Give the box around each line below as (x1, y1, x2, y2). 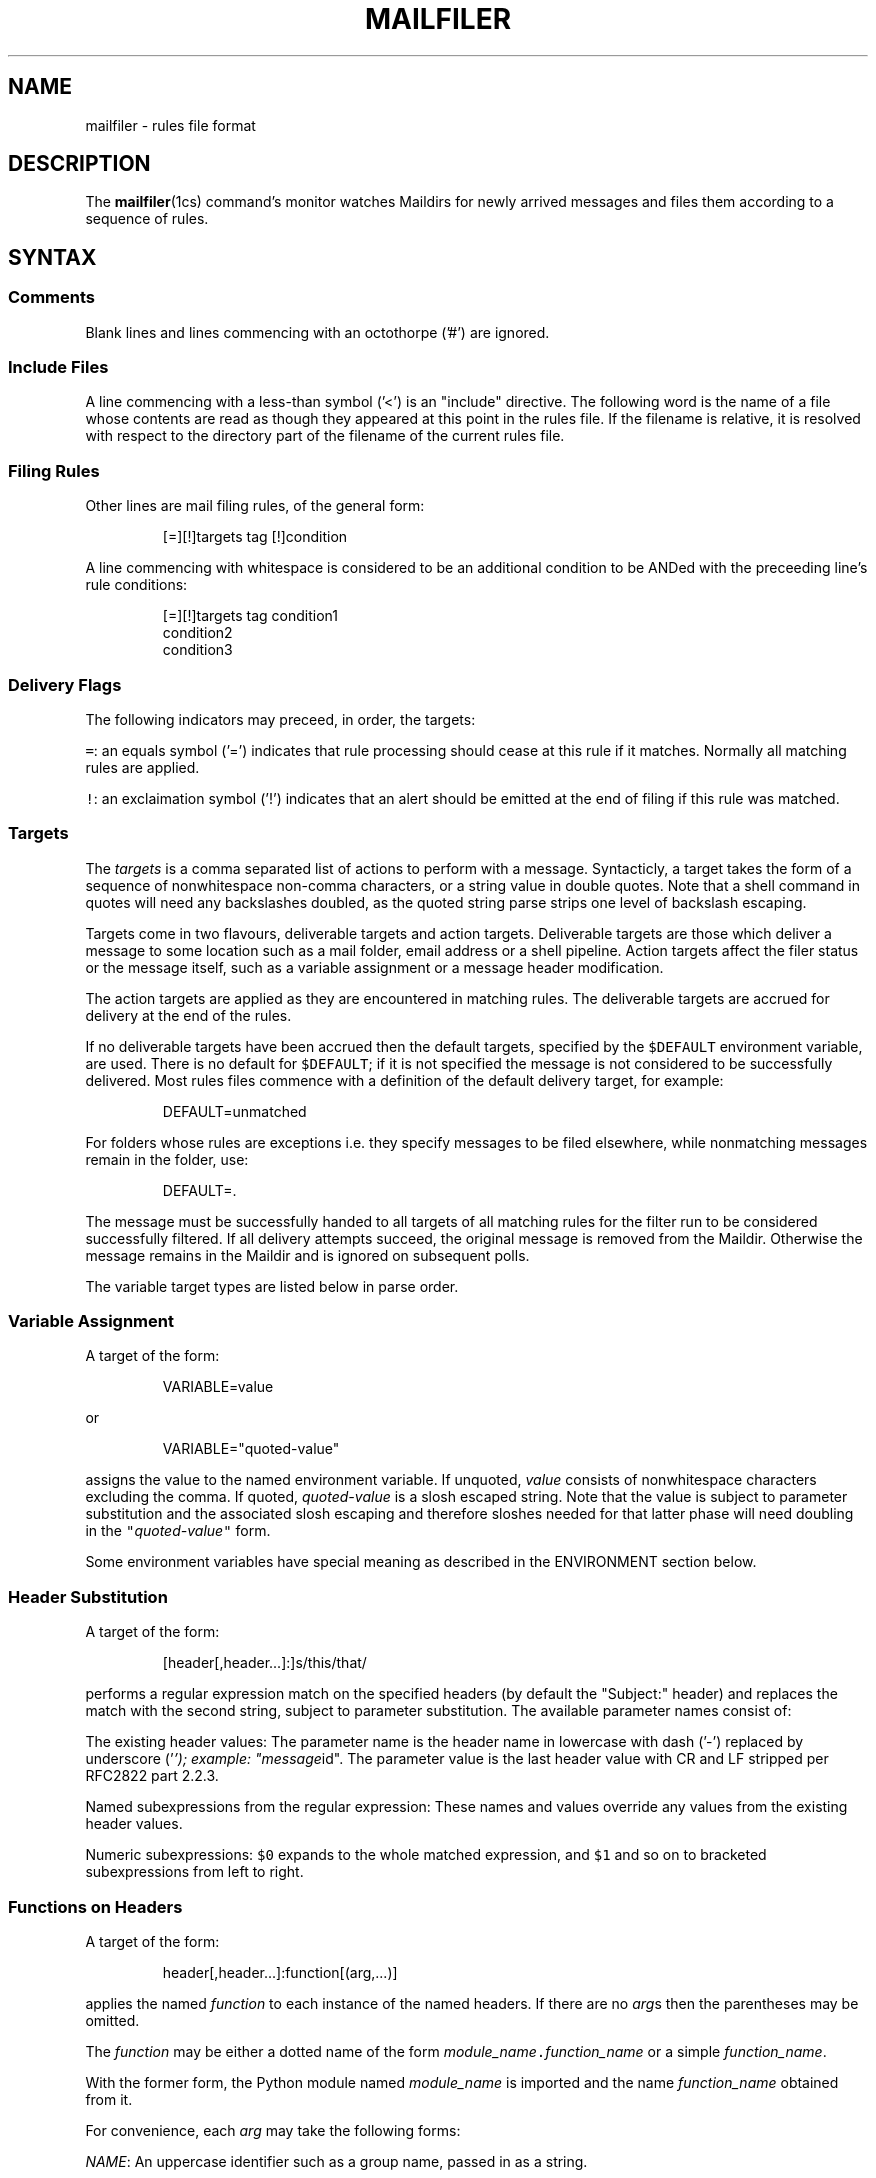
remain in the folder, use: (85, 1150, 249, 1168)
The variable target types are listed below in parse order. (85, 1277, 459, 1295)
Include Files (8, 357, 109, 378)
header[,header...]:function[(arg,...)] (162, 1963, 398, 1981)
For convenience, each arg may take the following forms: (85, 2121, 461, 2139)
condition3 (162, 641, 233, 659)
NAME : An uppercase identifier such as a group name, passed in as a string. (85, 2152, 588, 2170)
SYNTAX (8, 244, 97, 270)
